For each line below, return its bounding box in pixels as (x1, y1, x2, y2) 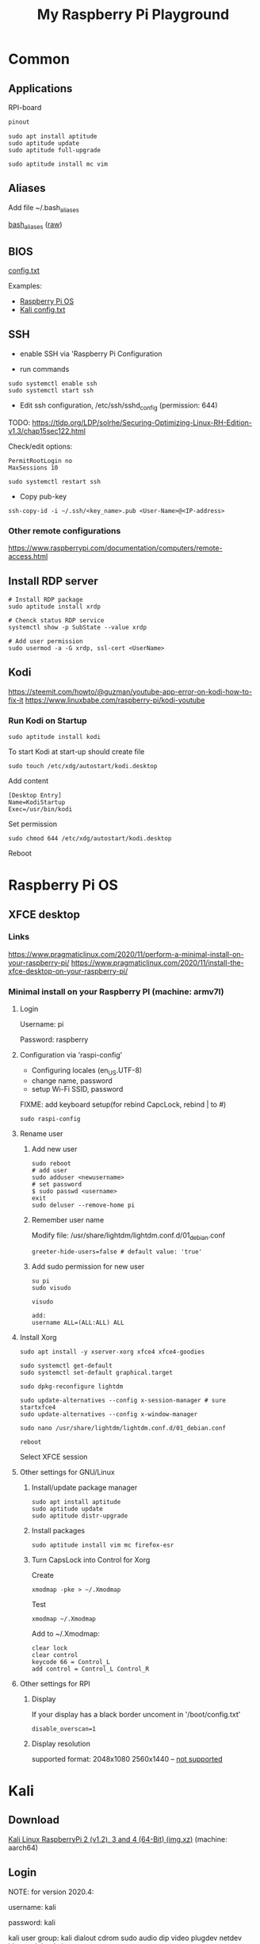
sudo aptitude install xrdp (8, 603, 101, 610)
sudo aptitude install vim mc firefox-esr (31, 1540, 174, 1549)
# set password (31, 1180, 82, 1188)
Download (8, 1813, 59, 1827)
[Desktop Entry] (8, 791, 62, 799)
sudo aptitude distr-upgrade (31, 1512, 128, 1520)
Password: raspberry (19, 1035, 89, 1044)
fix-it (8, 695, 24, 705)
